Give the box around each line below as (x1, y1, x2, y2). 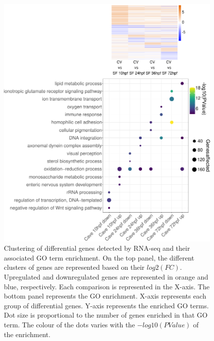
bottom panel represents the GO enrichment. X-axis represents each (4, 291, 206, 301)
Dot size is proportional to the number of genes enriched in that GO (4, 310, 208, 320)
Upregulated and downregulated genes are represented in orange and (4, 271, 209, 281)
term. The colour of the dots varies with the (4, 319, 135, 329)
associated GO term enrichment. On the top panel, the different (4, 252, 195, 262)
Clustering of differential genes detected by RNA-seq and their (4, 243, 190, 253)
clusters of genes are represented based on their (4, 262, 145, 272)
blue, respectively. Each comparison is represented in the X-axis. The (4, 281, 210, 291)
